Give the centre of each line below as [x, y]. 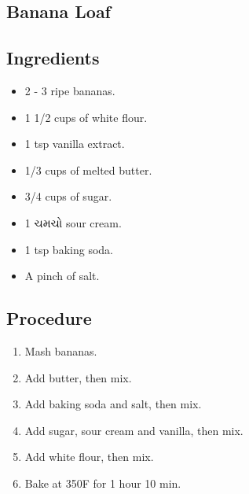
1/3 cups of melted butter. [88, 170]
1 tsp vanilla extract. [75, 144]
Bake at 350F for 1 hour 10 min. [103, 483]
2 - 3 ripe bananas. [70, 90]
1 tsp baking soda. [69, 249]
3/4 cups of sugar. [68, 196]
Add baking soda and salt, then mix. [113, 404]
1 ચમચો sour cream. [73, 222]
